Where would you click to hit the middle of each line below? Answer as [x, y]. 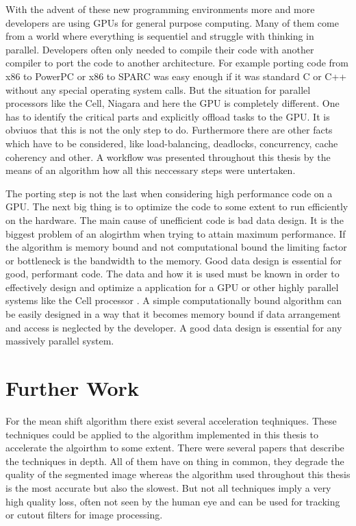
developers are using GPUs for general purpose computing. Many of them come [172, 22]
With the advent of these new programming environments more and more [160, 9]
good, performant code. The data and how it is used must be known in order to [173, 274]
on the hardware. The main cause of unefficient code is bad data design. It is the [175, 220]
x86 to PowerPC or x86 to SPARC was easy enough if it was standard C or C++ [176, 76]
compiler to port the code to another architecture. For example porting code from [177, 63]
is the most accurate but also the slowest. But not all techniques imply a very [168, 487]
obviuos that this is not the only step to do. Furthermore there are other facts [169, 130]
